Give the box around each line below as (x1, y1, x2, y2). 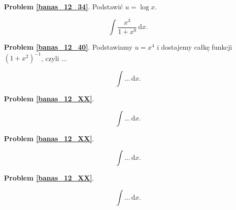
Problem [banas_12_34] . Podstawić (4, 1, 123, 11)
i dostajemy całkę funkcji (157, 42, 233, 52)
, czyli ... (41, 53, 67, 63)
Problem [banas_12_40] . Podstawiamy (4, 42, 133, 52)
